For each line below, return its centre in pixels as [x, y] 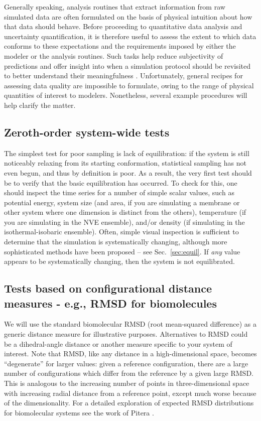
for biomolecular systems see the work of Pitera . [79, 412]
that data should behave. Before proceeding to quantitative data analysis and [123, 26]
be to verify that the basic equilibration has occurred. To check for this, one [121, 182]
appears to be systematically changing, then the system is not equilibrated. [119, 261]
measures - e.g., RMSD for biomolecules [110, 303]
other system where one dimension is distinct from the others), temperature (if [125, 212]
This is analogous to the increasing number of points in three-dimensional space [127, 383]
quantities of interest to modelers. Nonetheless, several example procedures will [126, 95]
